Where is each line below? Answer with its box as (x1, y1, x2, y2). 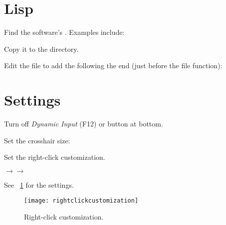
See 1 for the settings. (4, 179, 74, 190)
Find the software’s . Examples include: (4, 27, 125, 37)
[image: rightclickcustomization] (24, 197, 139, 205)
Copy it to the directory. (4, 43, 79, 54)
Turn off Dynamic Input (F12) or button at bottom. (4, 118, 163, 129)
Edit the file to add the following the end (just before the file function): (4, 60, 223, 71)
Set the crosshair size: (4, 135, 70, 145)
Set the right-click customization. (4, 152, 105, 162)
